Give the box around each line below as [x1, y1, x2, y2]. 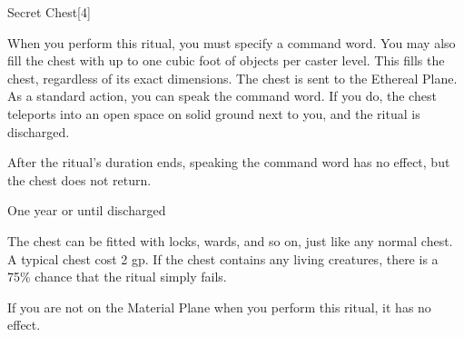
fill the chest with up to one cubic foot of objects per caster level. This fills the [7, 51, 445, 70]
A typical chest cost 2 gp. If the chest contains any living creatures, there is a [7, 249, 439, 268]
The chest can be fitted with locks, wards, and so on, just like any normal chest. [7, 231, 453, 250]
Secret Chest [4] [7, 3, 91, 21]
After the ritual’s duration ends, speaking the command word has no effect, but [7, 153, 450, 172]
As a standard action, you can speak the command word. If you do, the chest [7, 86, 437, 105]
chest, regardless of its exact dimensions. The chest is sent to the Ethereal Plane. [7, 68, 458, 87]
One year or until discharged [7, 201, 166, 220]
